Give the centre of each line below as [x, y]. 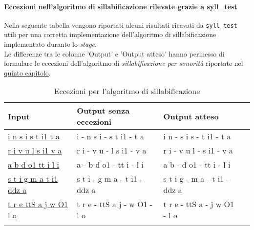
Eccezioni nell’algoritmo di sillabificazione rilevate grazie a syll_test [121, 6]
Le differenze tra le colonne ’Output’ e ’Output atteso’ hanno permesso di [114, 53]
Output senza [103, 111]
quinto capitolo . [27, 72]
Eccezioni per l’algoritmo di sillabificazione [127, 91]
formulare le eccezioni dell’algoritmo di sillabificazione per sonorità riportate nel [124, 63]
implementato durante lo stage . [50, 44]
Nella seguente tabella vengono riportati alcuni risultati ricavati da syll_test [121, 25]
